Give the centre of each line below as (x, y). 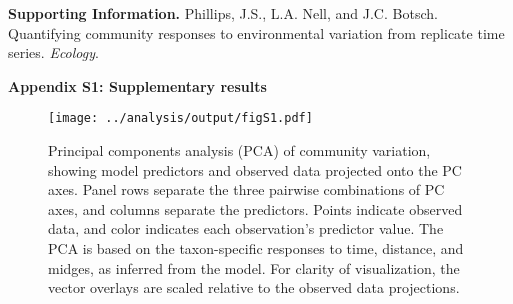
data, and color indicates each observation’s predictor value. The (246, 228)
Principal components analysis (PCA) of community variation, (239, 150)
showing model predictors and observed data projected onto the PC (255, 169)
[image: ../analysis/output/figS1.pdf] (180, 118)
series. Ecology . (53, 52)
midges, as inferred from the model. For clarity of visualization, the (254, 267)
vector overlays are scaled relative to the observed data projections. (254, 287)
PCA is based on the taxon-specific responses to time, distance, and (256, 248)
